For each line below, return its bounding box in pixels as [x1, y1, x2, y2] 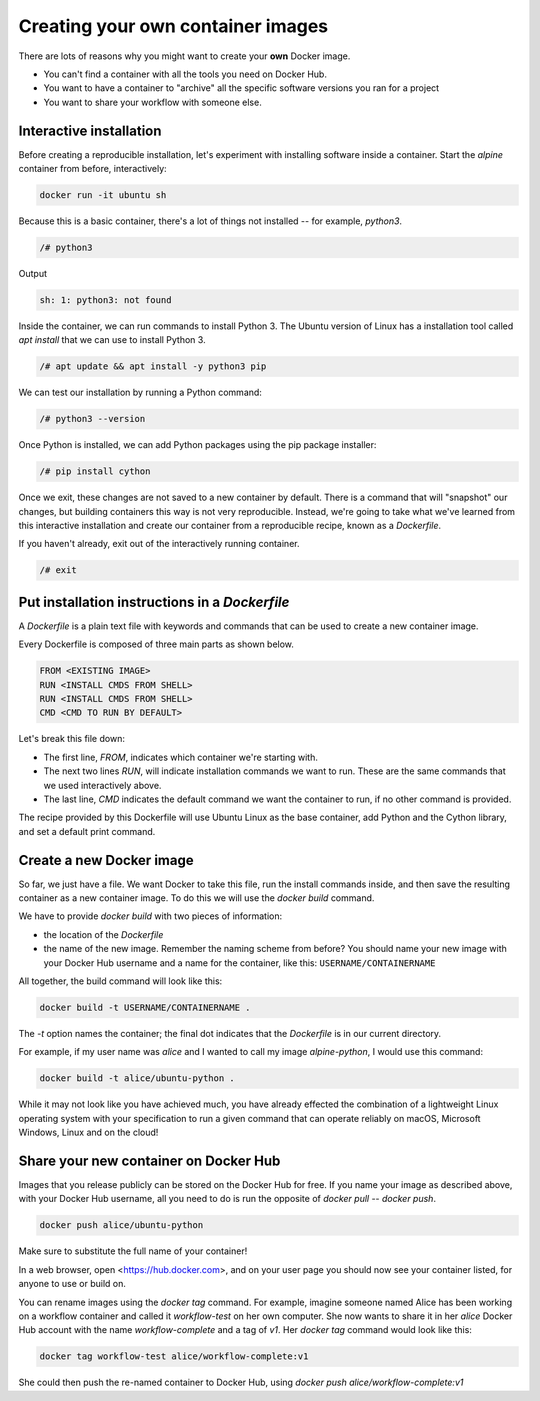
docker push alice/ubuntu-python [39, 1220, 204, 1231]
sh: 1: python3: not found [39, 294, 172, 305]
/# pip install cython [39, 466, 151, 477]
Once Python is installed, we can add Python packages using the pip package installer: [18, 439, 377, 451]
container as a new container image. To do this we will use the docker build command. [18, 892, 375, 904]
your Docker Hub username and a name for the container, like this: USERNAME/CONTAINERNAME [43, 956, 436, 969]
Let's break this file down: [18, 733, 125, 745]
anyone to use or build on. [18, 1278, 127, 1290]
